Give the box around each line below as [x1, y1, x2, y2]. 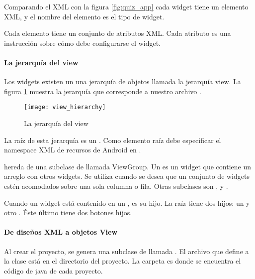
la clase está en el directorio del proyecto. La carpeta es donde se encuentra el [4, 256, 241, 266]
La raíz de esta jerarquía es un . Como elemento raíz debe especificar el [4, 135, 221, 145]
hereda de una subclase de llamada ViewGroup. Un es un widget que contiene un [4, 161, 252, 171]
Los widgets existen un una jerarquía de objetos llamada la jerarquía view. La [4, 76, 241, 87]
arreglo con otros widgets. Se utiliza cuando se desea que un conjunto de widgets [4, 171, 250, 181]
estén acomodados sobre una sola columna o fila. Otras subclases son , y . [4, 180, 228, 191]
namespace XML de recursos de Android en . [4, 144, 141, 155]
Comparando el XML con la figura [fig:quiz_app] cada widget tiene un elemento [4, 1, 249, 11]
